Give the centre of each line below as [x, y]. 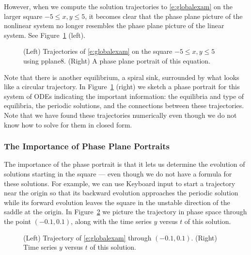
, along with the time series [111, 221]
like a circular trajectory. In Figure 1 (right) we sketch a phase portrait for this [122, 87]
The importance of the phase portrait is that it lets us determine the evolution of [125, 164]
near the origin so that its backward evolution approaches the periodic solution [121, 193]
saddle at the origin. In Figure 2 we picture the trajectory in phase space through [125, 212]
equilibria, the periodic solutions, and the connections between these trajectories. [124, 105]
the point [18, 221]
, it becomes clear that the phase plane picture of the [164, 16]
